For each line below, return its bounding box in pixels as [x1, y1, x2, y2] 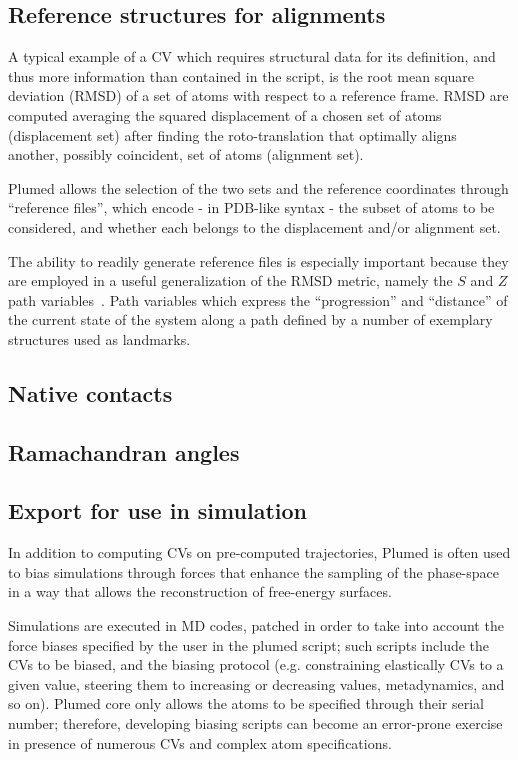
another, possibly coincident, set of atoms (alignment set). [8, 144, 364, 165]
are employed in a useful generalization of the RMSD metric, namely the [8, 270, 453, 291]
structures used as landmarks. [8, 328, 191, 349]
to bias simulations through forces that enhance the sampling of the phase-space [8, 561, 499, 582]
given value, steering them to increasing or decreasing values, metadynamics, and [8, 673, 505, 694]
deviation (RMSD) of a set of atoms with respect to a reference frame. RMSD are [8, 85, 509, 106]
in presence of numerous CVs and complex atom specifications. [8, 732, 392, 753]
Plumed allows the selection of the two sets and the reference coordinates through [8, 177, 509, 198]
